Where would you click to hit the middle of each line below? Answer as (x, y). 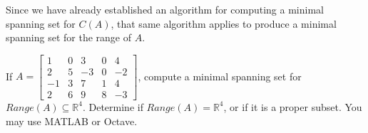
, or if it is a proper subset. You (293, 106)
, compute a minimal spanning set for (220, 76)
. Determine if (113, 106)
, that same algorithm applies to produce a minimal (224, 23)
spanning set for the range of (69, 37)
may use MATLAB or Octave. (72, 121)
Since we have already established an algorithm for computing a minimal (165, 9)
